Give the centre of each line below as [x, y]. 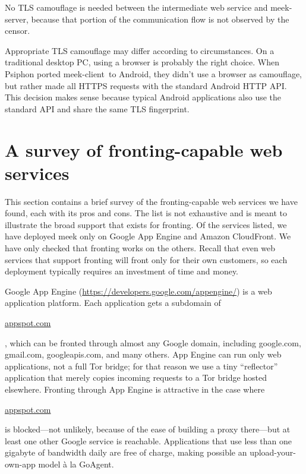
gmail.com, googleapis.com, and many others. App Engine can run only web [143, 354]
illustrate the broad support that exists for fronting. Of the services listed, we [146, 224]
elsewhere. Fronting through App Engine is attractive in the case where [135, 389]
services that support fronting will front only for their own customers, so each [146, 259]
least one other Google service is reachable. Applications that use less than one [148, 440]
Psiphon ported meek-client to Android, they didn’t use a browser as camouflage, [154, 73]
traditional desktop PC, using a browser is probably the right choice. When [142, 62]
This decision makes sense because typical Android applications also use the [143, 97]
